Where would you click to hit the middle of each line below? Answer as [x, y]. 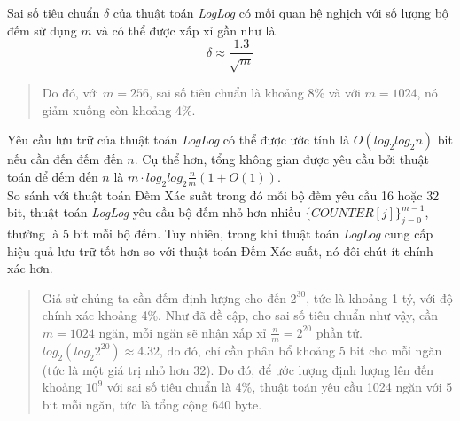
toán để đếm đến [53, 176]
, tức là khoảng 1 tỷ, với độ [379, 297]
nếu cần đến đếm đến [65, 159]
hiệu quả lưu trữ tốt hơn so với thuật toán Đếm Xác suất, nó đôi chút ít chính [220, 250]
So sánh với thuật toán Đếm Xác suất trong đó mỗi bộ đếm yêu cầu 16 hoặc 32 [223, 195]
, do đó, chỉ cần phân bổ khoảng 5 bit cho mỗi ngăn [301, 350]
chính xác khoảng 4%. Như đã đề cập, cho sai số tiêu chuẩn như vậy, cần [240, 315]
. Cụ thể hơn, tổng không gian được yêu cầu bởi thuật [281, 159]
